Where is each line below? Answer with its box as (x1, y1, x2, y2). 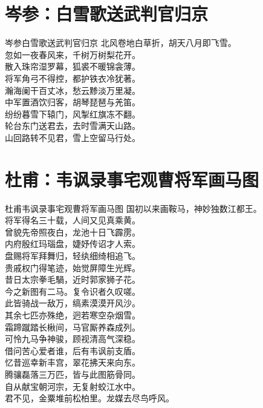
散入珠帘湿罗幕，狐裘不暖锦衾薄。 (5, 60, 140, 73)
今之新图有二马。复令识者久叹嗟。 (5, 285, 140, 297)
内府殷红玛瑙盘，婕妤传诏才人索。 (5, 237, 140, 250)
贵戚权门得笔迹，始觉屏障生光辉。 (5, 261, 140, 274)
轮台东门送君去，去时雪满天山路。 (5, 119, 140, 132)
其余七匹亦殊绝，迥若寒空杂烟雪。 (5, 308, 140, 321)
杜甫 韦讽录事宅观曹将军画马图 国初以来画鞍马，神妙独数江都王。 (5, 202, 262, 214)
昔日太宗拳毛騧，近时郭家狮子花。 (5, 273, 140, 286)
